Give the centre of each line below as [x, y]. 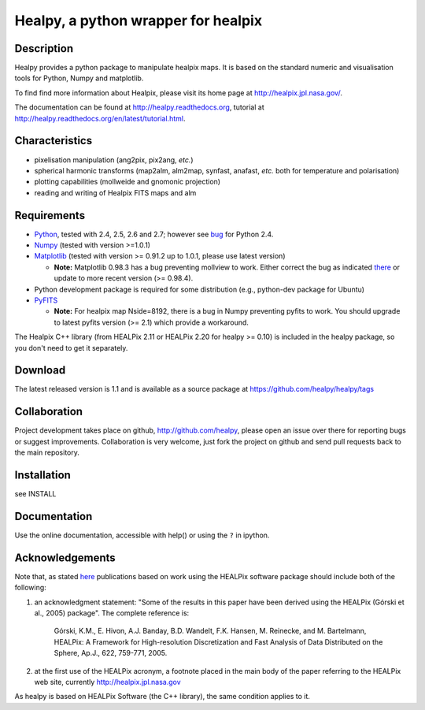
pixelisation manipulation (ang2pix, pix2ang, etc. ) [114, 160]
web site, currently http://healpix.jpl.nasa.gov [107, 682]
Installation [42, 475]
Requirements [50, 216]
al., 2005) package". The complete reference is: [112, 613]
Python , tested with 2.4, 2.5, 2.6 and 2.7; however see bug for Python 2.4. [154, 234]
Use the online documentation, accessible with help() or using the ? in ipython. [142, 535]
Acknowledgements [65, 558]
